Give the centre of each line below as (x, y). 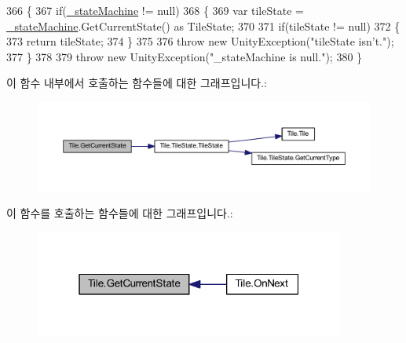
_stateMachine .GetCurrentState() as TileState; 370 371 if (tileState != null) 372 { (203, 26)
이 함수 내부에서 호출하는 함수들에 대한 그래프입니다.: (137, 83)
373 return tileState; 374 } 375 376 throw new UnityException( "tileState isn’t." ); (200, 41)
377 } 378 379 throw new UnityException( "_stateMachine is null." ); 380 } (185, 56)
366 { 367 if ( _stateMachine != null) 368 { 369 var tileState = (155, 10)
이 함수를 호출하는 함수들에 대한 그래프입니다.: (120, 213)
